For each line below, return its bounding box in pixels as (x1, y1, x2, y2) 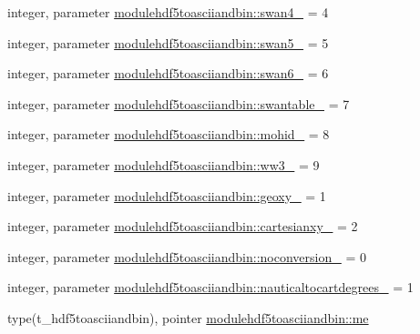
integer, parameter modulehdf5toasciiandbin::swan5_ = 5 (7, 33, 329, 52)
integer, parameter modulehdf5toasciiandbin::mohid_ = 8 (7, 125, 330, 144)
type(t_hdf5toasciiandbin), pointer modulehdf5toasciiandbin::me (7, 308, 369, 327)
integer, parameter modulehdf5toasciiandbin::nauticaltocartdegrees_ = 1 (7, 278, 414, 297)
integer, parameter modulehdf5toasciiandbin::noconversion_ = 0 (7, 247, 366, 266)
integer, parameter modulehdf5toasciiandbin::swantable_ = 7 (7, 94, 350, 113)
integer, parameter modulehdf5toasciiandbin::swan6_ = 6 (7, 64, 329, 83)
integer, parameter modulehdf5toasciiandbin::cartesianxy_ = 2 (7, 217, 358, 236)
